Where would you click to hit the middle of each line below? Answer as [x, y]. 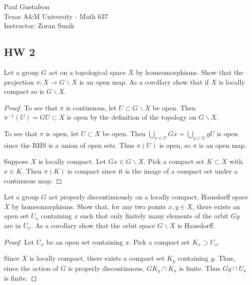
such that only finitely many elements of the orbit [154, 216]
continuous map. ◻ [33, 180]
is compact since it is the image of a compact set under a [153, 170]
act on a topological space [87, 72]
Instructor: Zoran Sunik [39, 26]
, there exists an [216, 206]
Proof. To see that [31, 107]
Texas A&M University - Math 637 [56, 16]
